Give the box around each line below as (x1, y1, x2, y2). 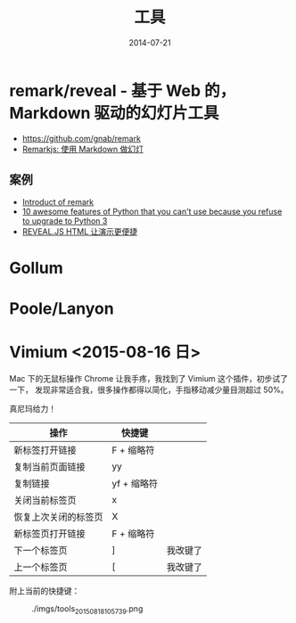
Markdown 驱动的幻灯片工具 (9, 102, 220, 123)
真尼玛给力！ (9, 403, 56, 414)
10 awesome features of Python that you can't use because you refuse (21, 206, 283, 217)
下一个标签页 (13, 544, 69, 556)
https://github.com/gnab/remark (21, 133, 141, 143)
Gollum (9, 258, 64, 278)
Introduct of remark (21, 196, 95, 207)
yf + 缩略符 (111, 477, 159, 489)
